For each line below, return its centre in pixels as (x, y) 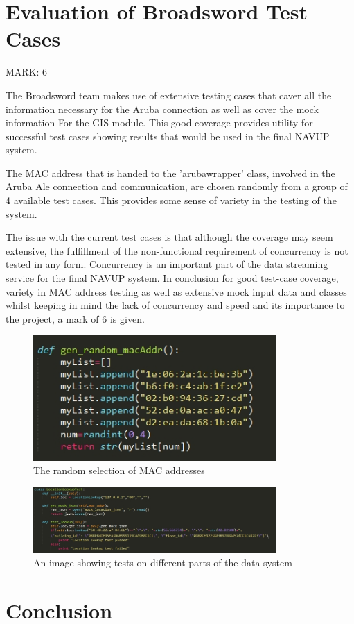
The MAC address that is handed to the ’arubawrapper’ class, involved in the (170, 172)
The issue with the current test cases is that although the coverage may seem (169, 237)
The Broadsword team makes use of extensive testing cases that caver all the (169, 95)
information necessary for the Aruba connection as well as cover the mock (162, 109)
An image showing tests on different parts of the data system (163, 562)
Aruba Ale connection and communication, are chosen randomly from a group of (177, 186)
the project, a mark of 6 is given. (75, 318)
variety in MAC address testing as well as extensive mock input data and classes (176, 291)
